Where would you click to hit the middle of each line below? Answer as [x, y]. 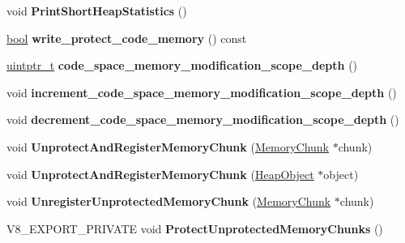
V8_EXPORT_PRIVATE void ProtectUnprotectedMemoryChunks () [195, 228]
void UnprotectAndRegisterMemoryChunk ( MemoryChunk [168, 146]
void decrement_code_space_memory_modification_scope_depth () [203, 119]
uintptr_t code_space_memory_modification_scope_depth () [182, 65]
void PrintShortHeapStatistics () [97, 11]
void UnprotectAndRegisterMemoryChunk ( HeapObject [160, 174]
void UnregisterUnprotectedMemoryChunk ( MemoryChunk [169, 201]
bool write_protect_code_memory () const [127, 38]
